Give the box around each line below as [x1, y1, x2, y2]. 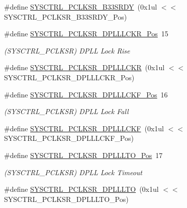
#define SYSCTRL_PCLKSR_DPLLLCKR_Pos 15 [4, 28, 168, 39]
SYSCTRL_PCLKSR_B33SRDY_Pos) [4, 11, 127, 22]
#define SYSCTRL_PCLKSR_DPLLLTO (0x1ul [4, 184, 159, 194]
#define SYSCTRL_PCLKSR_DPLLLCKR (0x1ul [4, 62, 165, 73]
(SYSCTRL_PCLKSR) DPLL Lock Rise [4, 45, 130, 56]
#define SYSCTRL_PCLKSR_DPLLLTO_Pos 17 [4, 149, 163, 160]
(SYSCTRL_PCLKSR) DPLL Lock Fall [4, 106, 129, 117]
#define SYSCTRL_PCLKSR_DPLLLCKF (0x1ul [4, 123, 164, 133]
